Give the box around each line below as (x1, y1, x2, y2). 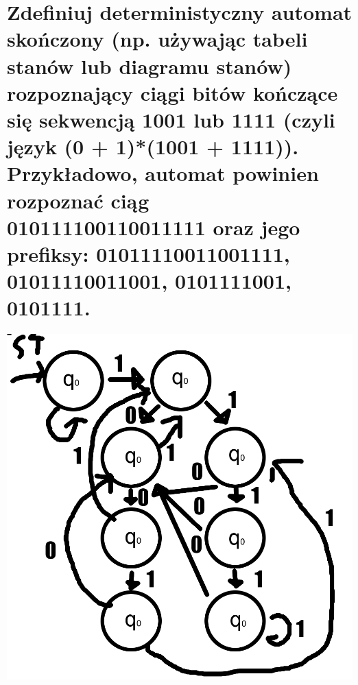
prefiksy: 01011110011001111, (7, 239, 290, 267)
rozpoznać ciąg (7, 186, 150, 214)
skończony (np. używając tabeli (7, 25, 308, 53)
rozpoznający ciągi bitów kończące (7, 78, 338, 106)
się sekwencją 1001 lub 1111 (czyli (7, 105, 335, 133)
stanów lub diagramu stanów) (7, 51, 292, 80)
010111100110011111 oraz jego (7, 213, 300, 241)
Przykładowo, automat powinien (7, 159, 319, 187)
